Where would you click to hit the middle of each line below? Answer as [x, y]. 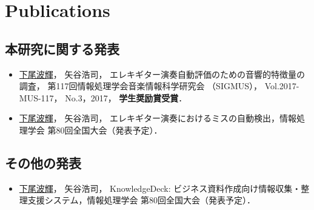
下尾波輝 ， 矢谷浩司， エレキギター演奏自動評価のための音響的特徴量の [162, 74]
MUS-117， [41, 97]
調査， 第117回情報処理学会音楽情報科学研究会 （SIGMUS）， [141, 86]
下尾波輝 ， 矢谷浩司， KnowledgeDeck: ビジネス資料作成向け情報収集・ [160, 188]
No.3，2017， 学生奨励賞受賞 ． [126, 97]
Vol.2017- [282, 86]
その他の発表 [43, 162]
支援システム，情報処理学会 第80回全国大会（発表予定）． [142, 200]
